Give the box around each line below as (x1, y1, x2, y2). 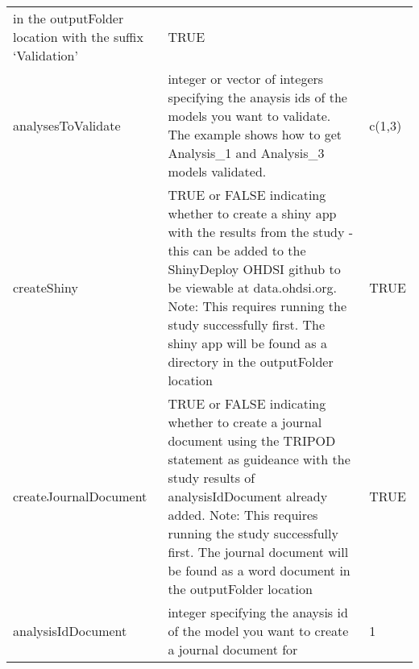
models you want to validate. (168, 106, 331, 125)
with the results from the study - (168, 222, 354, 241)
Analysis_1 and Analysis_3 (168, 143, 325, 162)
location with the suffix (13, 27, 143, 46)
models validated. (168, 162, 267, 181)
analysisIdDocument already (168, 487, 328, 505)
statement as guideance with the (168, 450, 351, 468)
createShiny (13, 278, 78, 297)
